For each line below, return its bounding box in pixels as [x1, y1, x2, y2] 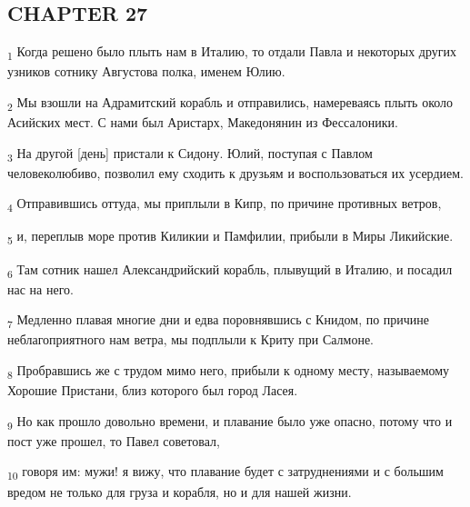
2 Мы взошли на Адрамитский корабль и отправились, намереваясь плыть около [7, 92, 454, 114]
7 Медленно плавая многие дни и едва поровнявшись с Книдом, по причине [7, 310, 430, 332]
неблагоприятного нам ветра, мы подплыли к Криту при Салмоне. [7, 330, 375, 349]
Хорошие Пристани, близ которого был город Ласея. [7, 381, 298, 400]
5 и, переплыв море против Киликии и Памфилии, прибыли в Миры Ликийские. [7, 226, 454, 248]
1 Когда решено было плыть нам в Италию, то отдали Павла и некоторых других [7, 42, 457, 63]
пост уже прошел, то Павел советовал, [7, 431, 220, 450]
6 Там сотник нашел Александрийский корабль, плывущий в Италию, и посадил [7, 259, 453, 281]
